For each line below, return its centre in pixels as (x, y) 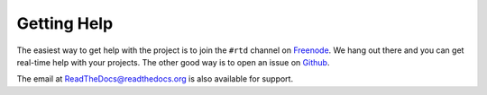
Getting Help (65, 23)
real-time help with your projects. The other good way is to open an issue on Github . (173, 62)
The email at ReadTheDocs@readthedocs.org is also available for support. (155, 79)
